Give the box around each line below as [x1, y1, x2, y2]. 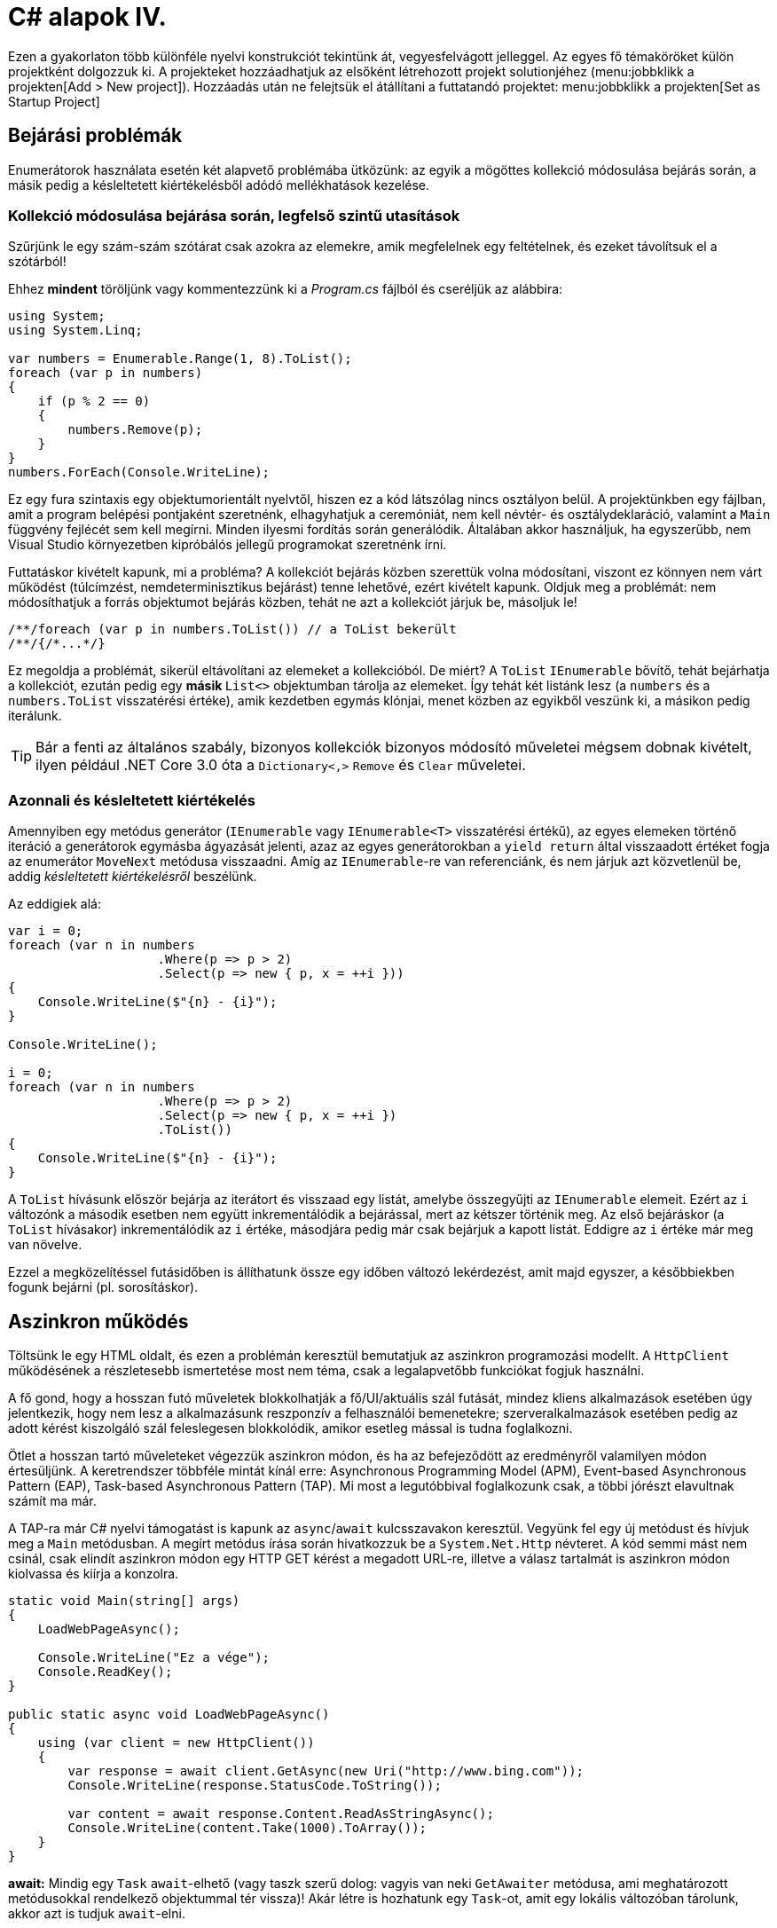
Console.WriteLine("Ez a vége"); [37, 1649, 271, 1664]
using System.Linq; [8, 323, 143, 338]
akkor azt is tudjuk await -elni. [8, 1905, 185, 1921]
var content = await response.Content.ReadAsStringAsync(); [67, 1806, 494, 1821]
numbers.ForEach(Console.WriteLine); [8, 465, 271, 480]
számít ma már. [8, 1492, 97, 1508]
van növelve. [8, 1237, 82, 1253]
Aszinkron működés [8, 1310, 189, 1333]
